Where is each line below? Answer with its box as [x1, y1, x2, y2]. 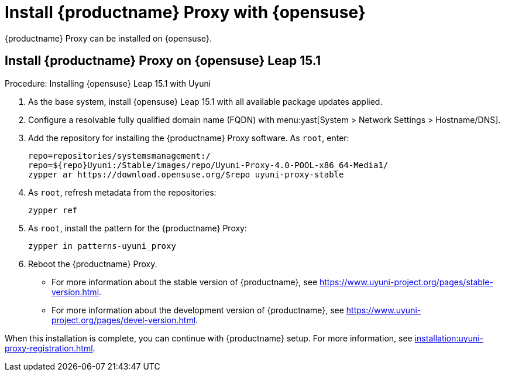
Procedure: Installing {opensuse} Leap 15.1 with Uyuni [5, 78, 211, 88]
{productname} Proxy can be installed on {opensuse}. [5, 33, 212, 43]
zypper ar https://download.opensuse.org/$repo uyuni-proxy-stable [28, 169, 344, 179]
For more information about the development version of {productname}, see [51, 305, 344, 315]
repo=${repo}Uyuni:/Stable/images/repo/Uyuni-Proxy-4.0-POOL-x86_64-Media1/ [28, 160, 389, 170]
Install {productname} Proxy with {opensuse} [5, 2, 366, 22]
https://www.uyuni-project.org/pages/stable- [320, 276, 493, 287]
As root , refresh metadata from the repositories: [28, 187, 217, 197]
